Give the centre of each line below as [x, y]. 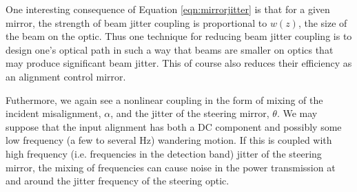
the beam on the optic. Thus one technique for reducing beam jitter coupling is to [179, 36]
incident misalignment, [53, 113]
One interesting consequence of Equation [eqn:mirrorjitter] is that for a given [168, 9]
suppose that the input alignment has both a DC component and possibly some [174, 126]
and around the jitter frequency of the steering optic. [118, 181]
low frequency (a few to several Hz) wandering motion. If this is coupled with [169, 140]
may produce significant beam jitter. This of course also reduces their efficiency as [179, 63]
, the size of [323, 22]
